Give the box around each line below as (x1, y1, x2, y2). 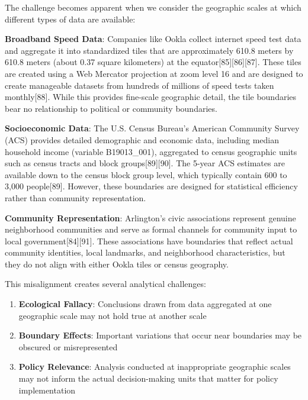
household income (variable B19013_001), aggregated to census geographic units (5, 145, 297, 157)
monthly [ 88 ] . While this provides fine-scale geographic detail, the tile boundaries (5, 91, 297, 103)
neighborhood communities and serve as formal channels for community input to (5, 223, 297, 236)
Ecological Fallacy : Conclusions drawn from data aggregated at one (18, 298, 272, 310)
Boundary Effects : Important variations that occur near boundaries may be (18, 329, 302, 341)
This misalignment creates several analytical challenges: (5, 278, 206, 290)
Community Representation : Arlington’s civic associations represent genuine (5, 211, 296, 224)
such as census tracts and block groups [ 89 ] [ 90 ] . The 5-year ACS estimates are (5, 157, 285, 169)
